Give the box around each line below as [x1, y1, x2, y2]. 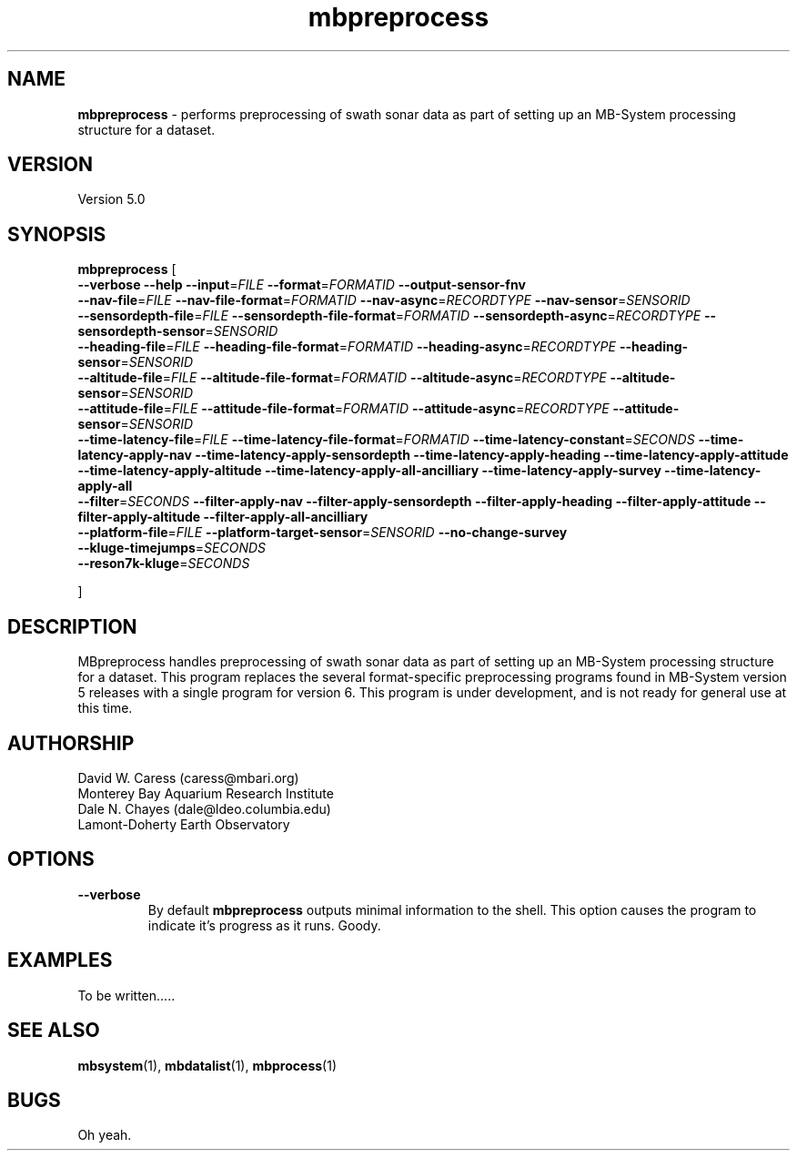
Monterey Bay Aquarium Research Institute [77, 785, 334, 801]
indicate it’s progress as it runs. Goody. [147, 917, 381, 933]
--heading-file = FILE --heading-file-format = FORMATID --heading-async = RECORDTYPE [77, 339, 616, 355]
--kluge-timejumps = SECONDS [77, 540, 267, 556]
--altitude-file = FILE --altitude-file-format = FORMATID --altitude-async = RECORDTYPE [77, 370, 607, 386]
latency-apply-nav [77, 447, 192, 463]
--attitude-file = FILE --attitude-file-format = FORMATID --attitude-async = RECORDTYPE [77, 401, 610, 417]
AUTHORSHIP [7, 731, 135, 755]
